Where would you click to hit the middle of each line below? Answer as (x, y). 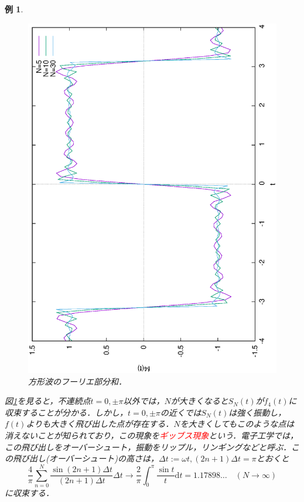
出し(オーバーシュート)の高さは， (94, 458)
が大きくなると (199, 401)
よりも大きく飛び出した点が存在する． (100, 424)
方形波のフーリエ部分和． (77, 381)
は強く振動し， (257, 412)
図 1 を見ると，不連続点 (48, 401)
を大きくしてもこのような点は (237, 424)
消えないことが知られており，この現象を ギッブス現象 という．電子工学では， (152, 435)
